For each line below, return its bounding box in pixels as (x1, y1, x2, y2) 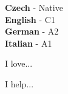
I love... (5, 57, 33, 70)
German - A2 (5, 25, 59, 38)
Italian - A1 (5, 36, 52, 49)
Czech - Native (5, 1, 63, 13)
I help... (5, 77, 34, 90)
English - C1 (5, 13, 55, 25)
